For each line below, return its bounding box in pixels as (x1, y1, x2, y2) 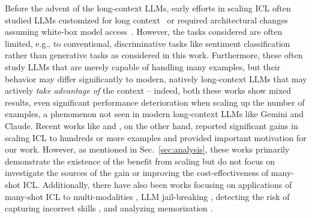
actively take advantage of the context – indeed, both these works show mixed (5, 84, 292, 97)
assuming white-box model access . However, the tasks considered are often (5, 25, 283, 38)
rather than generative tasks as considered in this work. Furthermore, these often (5, 49, 303, 61)
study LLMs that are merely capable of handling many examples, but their (5, 60, 281, 73)
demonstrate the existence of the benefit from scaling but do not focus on (5, 154, 275, 167)
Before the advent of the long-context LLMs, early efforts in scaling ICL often (5, 2, 291, 14)
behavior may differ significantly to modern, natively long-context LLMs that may (5, 72, 307, 85)
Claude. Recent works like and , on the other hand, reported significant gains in (5, 119, 298, 132)
